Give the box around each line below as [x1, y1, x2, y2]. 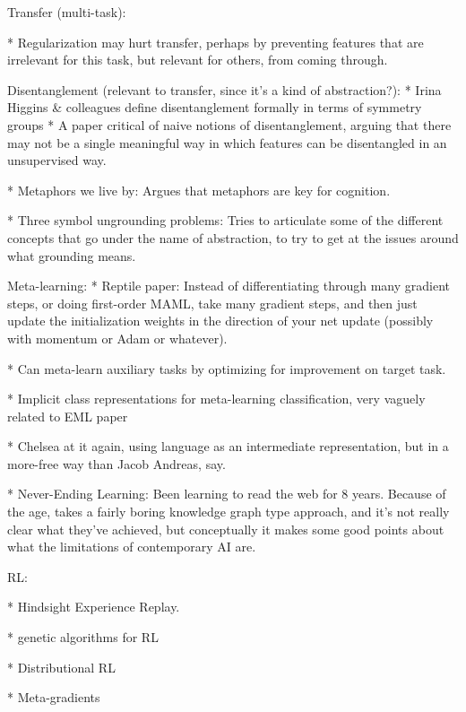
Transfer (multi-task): [7, 3, 126, 21]
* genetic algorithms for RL [7, 628, 159, 647]
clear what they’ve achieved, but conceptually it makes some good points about [7, 519, 444, 538]
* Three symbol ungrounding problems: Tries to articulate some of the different [7, 211, 444, 230]
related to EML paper [7, 406, 128, 425]
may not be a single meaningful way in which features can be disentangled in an [7, 133, 447, 152]
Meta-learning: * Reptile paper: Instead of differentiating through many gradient [7, 276, 451, 295]
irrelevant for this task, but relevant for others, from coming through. [7, 50, 388, 69]
